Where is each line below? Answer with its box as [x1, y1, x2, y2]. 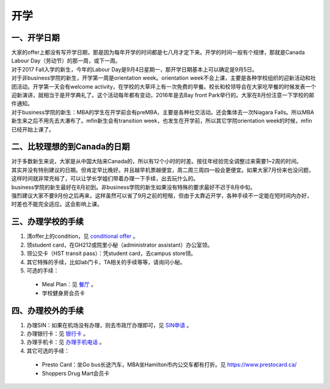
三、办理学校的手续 [11, 217, 84, 227]
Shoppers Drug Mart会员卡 [42, 369, 110, 377]
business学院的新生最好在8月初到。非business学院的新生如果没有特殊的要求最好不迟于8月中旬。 [11, 183, 256, 191]
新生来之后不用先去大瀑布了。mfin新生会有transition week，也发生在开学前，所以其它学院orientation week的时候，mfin [11, 117, 312, 125]
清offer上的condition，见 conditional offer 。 [26, 232, 139, 240]
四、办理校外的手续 [11, 305, 84, 316]
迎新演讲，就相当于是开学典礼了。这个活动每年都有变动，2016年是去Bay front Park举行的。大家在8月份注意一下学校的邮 [11, 92, 315, 99]
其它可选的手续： [26, 347, 70, 354]
